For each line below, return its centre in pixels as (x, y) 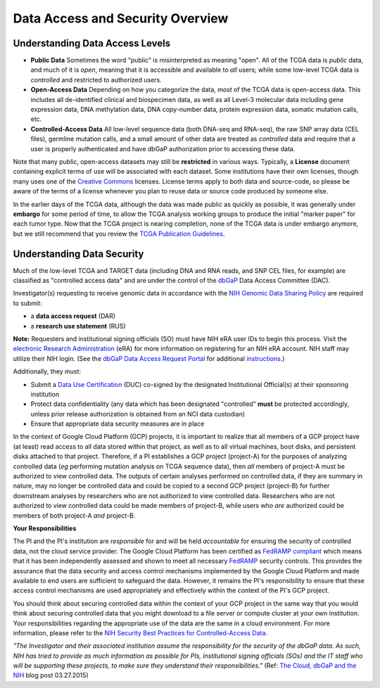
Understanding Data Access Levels (92, 43)
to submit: (27, 303)
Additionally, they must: (47, 371)
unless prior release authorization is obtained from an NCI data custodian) (138, 414)
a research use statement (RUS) (78, 326)
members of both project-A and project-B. (74, 515)
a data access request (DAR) (73, 316)
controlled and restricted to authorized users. (96, 79)
